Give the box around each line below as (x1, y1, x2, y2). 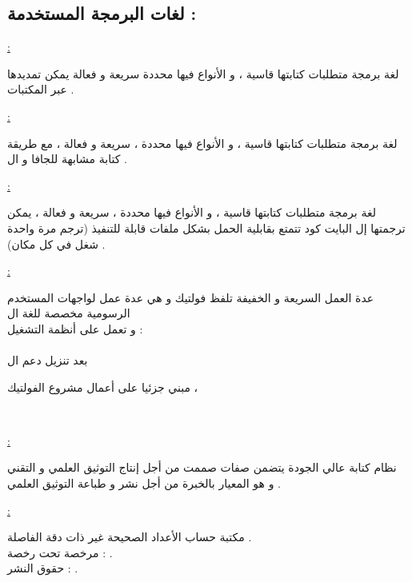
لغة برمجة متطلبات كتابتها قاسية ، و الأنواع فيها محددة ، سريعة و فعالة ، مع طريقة (7, 134, 398, 151)
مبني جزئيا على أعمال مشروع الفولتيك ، (7, 378, 198, 395)
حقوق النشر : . (7, 560, 78, 576)
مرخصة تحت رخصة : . (7, 544, 113, 560)
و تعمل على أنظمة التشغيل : (7, 320, 143, 337)
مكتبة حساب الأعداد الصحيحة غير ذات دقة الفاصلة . (7, 528, 252, 545)
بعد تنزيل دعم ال (7, 352, 88, 369)
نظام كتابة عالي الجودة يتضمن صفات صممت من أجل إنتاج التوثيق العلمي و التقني (7, 459, 397, 476)
